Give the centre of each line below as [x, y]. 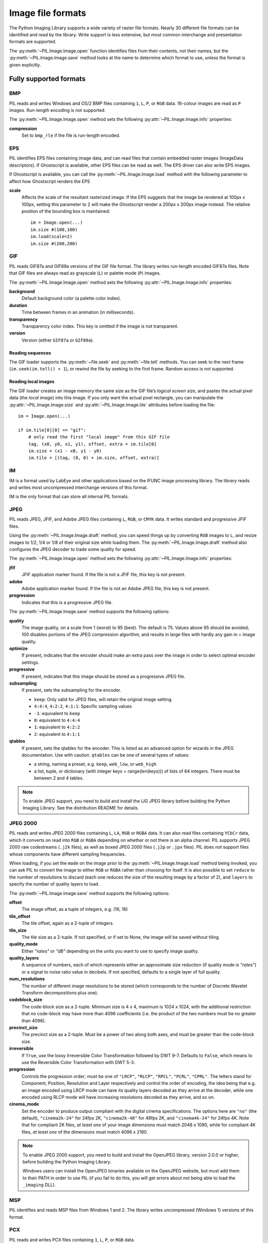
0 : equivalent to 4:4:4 [57, 720]
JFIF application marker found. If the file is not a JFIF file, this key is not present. [103, 575]
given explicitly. [25, 65]
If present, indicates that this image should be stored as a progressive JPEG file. [103, 676]
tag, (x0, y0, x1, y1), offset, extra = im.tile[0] [92, 444]
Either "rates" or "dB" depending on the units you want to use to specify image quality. [110, 951]
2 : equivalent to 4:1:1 [57, 734]
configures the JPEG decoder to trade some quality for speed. [73, 549]
